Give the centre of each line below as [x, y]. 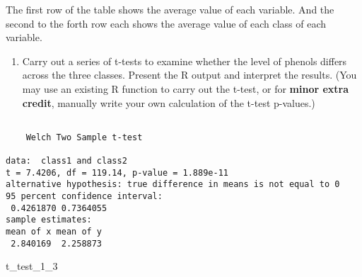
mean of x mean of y [54, 232]
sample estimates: [49, 220]
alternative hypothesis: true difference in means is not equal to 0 [173, 185]
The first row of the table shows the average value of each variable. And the [170, 9]
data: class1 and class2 [66, 161]
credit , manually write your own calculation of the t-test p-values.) [169, 102]
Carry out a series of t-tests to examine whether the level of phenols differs [185, 61]
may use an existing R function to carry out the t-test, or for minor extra [186, 88]
